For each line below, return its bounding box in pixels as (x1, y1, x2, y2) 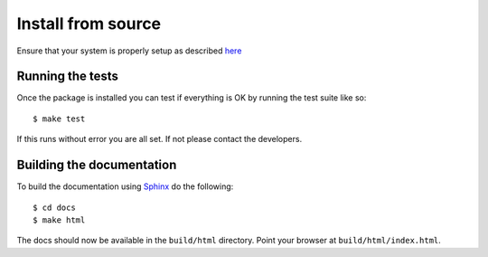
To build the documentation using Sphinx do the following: (16, 181, 234, 192)
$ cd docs (33, 202, 76, 213)
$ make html (33, 214, 86, 225)
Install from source (16, 14, 162, 33)
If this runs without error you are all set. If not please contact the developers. (16, 134, 303, 145)
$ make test (33, 113, 86, 124)
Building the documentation (16, 157, 177, 173)
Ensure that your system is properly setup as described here (16, 45, 242, 56)
